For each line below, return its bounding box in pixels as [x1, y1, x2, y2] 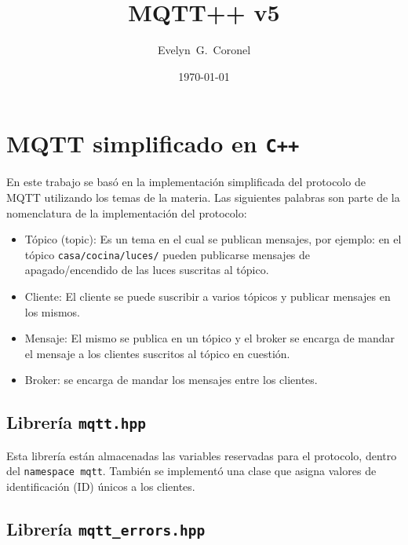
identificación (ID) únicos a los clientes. [6, 478, 195, 494]
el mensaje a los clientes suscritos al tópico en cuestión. [24, 345, 290, 361]
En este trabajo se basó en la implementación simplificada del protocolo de [6, 174, 366, 190]
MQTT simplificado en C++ [6, 127, 300, 159]
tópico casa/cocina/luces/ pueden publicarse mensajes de [24, 246, 311, 262]
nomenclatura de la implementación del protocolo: [6, 204, 247, 221]
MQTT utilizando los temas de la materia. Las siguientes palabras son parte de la [6, 188, 400, 205]
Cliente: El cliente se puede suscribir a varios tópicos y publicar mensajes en [24, 288, 391, 304]
